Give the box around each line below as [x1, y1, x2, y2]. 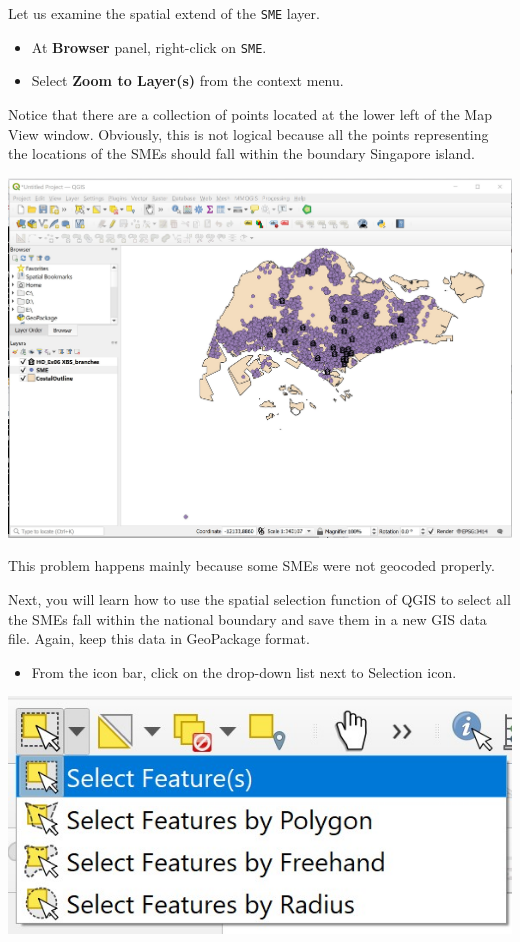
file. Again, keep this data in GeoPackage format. [8, 628, 310, 649]
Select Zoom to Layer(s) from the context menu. [31, 70, 344, 91]
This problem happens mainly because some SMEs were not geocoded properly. [8, 555, 495, 576]
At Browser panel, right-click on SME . [31, 36, 267, 57]
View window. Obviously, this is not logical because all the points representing [8, 123, 489, 144]
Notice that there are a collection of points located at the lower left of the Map [8, 103, 492, 124]
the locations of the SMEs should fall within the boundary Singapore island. [8, 143, 475, 164]
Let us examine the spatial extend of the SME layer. [8, 3, 320, 23]
